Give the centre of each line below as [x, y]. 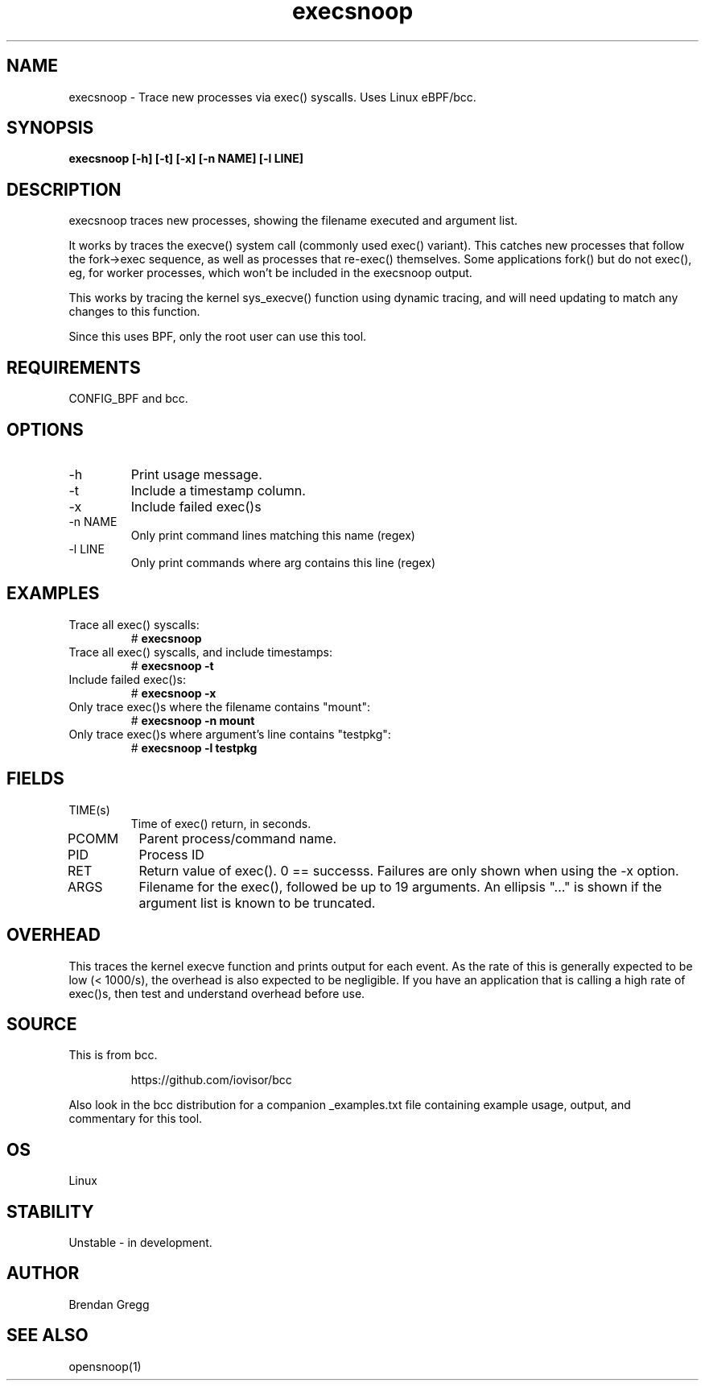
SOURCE [42, 1024]
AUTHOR [43, 1273]
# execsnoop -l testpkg [194, 747]
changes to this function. [134, 312]
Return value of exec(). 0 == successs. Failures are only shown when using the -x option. [409, 870]
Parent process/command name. [238, 838]
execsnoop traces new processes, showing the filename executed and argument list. [293, 221]
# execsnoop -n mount [193, 720]
